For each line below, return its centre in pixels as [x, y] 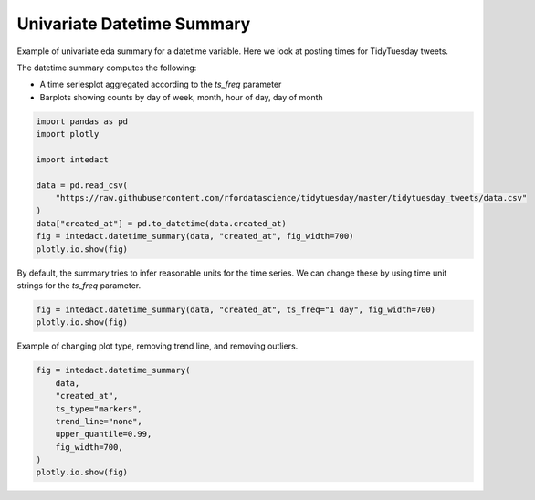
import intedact [73, 159]
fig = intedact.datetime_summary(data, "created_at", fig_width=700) [195, 236]
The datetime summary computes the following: [107, 68]
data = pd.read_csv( [82, 185]
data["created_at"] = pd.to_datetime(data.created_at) [161, 223]
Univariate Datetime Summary [134, 24]
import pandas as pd [82, 121]
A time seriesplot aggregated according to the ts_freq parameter [161, 84]
